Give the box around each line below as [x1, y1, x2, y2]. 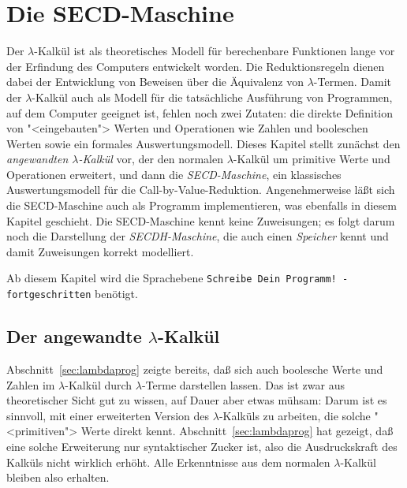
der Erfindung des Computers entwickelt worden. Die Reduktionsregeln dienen [6, 58, 385, 74]
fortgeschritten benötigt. [6, 285, 138, 302]
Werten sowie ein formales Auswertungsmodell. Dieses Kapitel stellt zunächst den [6, 135, 401, 151]
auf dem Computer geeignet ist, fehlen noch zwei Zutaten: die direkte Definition [6, 104, 393, 121]
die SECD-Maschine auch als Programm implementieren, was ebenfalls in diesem [6, 197, 397, 214]
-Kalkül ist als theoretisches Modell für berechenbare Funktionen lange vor [34, 43, 395, 59]
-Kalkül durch [65, 376, 133, 393]
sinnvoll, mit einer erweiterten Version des [6, 407, 210, 423]
